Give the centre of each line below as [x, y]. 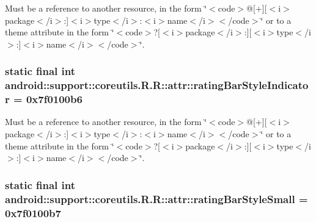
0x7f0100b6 [54, 99]
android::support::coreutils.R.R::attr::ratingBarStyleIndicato [157, 85]
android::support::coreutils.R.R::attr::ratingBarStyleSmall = [156, 199]
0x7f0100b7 [33, 213]
